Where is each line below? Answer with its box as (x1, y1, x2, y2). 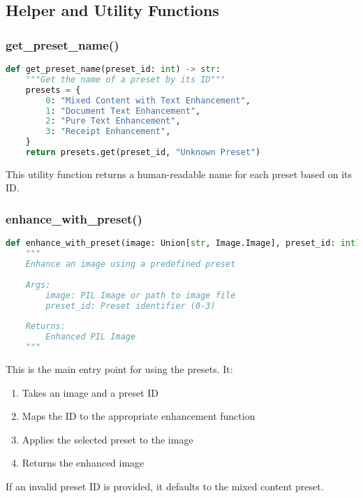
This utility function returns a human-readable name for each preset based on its (6, 166, 353, 181)
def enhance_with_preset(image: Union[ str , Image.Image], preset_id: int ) (6, 238, 361, 249)
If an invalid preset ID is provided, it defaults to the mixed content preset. (6, 478, 324, 493)
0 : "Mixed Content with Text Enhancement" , (45, 95, 251, 105)
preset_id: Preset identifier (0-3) (45, 300, 216, 311)
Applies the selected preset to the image (22, 432, 193, 446)
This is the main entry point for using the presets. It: (6, 361, 233, 376)
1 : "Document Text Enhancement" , (45, 105, 201, 116)
